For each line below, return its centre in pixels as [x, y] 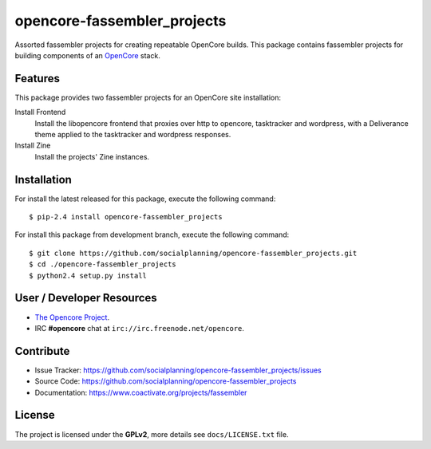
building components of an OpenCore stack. [88, 55]
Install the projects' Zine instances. [92, 156]
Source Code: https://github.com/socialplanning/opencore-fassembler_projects [166, 381]
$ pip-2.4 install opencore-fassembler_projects [126, 217]
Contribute [42, 351]
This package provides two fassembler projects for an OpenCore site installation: [148, 97]
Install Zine [33, 146]
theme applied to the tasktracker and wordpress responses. [133, 135]
